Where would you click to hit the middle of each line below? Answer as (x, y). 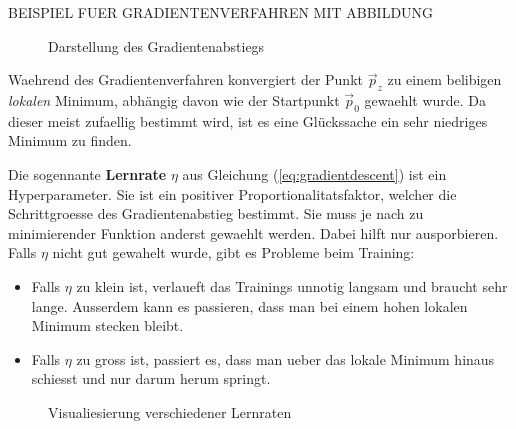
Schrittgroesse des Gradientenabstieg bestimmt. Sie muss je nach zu (216, 213)
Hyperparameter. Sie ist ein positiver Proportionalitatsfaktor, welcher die (232, 193)
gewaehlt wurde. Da (425, 99)
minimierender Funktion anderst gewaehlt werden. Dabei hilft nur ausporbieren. (253, 232)
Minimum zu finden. (70, 140)
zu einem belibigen (444, 79)
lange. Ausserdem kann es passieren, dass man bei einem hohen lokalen (249, 305)
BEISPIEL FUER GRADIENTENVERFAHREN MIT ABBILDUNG (221, 12)
